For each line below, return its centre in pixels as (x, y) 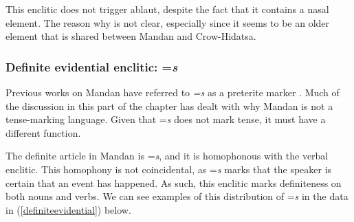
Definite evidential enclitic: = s (92, 66)
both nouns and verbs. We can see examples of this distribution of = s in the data (177, 196)
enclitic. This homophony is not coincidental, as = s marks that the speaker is (169, 169)
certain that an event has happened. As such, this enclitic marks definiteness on (174, 182)
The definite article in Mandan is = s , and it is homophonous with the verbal (167, 156)
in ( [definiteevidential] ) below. (68, 209)
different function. (43, 132)
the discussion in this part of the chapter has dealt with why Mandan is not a (169, 106)
